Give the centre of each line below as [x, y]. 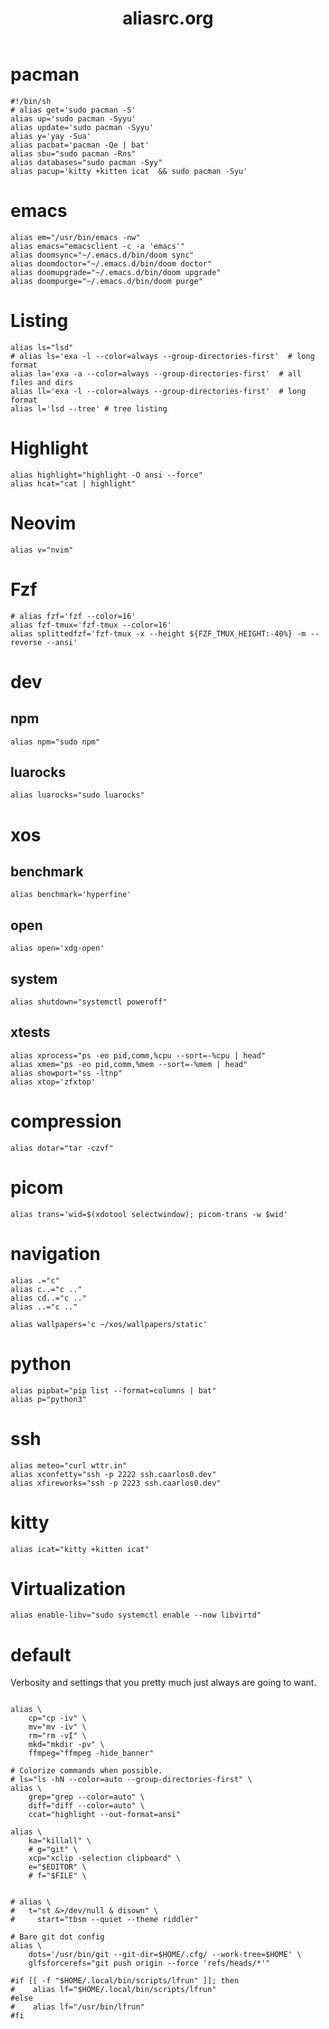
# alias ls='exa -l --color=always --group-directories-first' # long [162, 356]
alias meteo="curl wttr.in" [69, 1465]
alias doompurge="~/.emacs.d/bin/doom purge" [106, 281]
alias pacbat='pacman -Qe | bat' [80, 145]
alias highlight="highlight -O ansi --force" [106, 475]
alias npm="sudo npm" [55, 742]
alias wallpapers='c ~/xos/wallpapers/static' [109, 1324]
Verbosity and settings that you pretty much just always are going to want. [163, 1683]
